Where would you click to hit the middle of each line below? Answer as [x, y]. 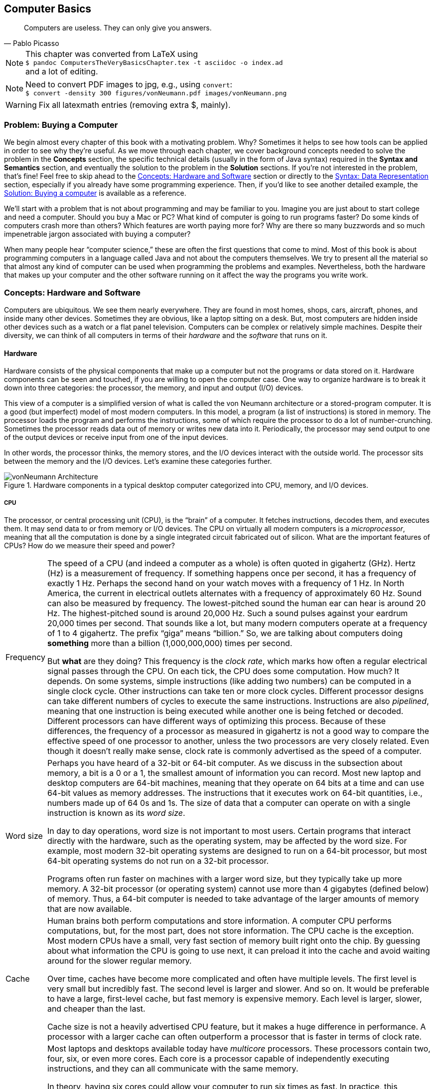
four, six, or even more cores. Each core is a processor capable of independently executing [218, 1058]
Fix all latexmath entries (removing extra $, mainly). [135, 105]
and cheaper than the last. [96, 1008]
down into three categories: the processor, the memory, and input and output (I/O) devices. [154, 388]
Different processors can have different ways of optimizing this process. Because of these [217, 721]
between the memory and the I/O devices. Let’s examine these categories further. [138, 461]
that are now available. [89, 908]
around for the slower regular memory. [119, 960]
